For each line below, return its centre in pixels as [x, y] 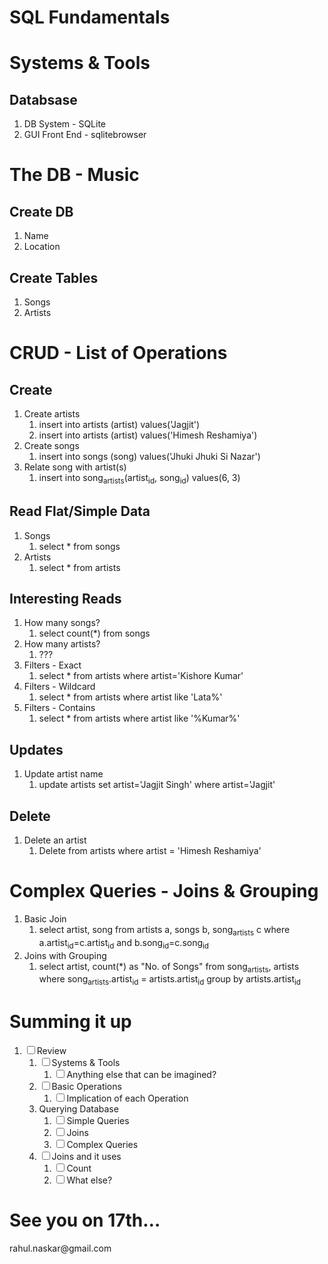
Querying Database [78, 1109]
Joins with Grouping [65, 955]
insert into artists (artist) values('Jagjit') [119, 424]
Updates [36, 749]
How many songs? [62, 623]
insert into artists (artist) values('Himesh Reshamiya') [148, 435]
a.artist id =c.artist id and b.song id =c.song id [124, 943]
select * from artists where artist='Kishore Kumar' [141, 676]
